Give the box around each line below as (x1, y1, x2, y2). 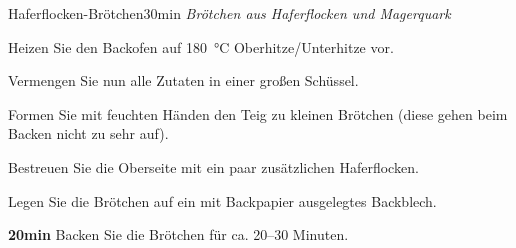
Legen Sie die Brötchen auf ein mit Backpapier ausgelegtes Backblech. (8, 190, 437, 211)
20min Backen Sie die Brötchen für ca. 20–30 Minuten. (8, 224, 349, 245)
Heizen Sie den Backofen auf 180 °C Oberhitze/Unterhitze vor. (8, 36, 394, 57)
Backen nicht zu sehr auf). (8, 123, 169, 144)
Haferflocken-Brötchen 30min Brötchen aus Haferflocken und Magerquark (8, 3, 451, 23)
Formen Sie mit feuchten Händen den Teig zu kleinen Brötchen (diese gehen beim (8, 103, 508, 124)
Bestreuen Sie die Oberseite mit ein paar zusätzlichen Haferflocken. (8, 156, 419, 177)
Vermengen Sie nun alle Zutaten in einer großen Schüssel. (8, 70, 359, 91)
